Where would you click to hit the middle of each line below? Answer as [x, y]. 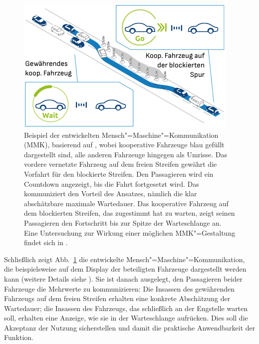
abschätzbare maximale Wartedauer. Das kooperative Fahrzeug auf [126, 203]
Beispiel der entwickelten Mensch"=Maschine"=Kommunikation [121, 135]
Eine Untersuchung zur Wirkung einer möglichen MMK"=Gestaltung [130, 232]
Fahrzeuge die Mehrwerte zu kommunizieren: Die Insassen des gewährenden [120, 288]
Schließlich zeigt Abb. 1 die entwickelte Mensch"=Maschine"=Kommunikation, [125, 259]
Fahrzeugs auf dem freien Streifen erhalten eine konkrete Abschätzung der [117, 298]
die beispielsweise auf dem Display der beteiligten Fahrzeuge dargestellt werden [125, 269]
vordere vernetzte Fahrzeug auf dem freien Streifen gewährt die [121, 164]
